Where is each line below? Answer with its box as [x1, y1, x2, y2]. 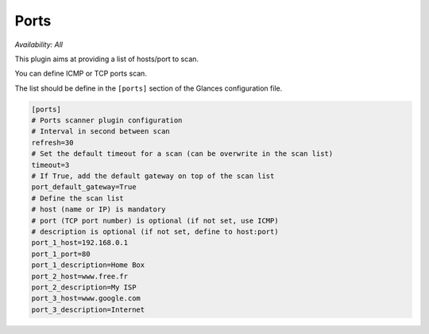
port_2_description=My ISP [31, 282, 137, 292]
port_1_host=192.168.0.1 [31, 239, 129, 247]
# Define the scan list [31, 193, 125, 203]
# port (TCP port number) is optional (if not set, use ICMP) [31, 216, 279, 225]
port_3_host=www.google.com [31, 294, 141, 303]
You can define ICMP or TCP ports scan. [14, 68, 147, 79]
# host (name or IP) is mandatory [31, 205, 166, 214]
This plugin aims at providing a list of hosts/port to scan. [14, 54, 199, 64]
